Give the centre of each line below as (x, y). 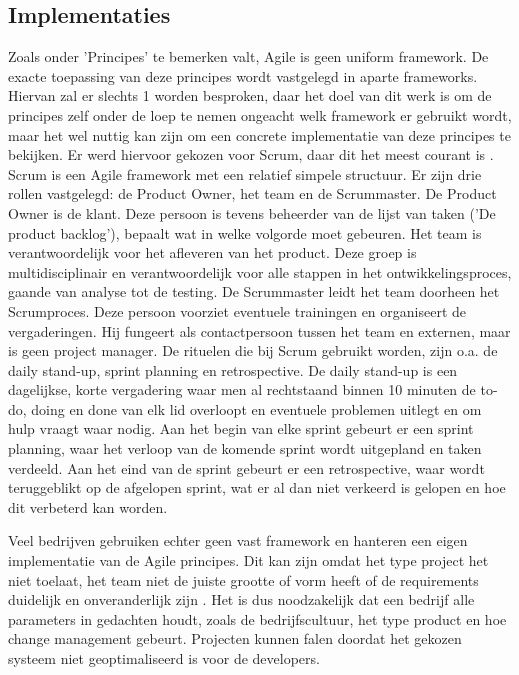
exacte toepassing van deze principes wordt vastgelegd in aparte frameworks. (243, 75)
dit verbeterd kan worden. (88, 506)
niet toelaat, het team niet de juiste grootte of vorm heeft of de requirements (243, 579)
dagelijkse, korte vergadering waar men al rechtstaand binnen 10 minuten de (242, 389)
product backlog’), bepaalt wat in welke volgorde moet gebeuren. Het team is (245, 232)
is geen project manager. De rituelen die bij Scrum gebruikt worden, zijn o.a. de (253, 350)
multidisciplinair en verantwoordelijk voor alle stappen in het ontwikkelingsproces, (260, 271)
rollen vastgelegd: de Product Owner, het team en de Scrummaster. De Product (252, 193)
